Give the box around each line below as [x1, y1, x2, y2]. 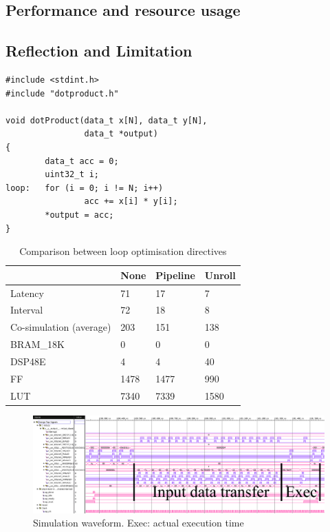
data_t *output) [84, 129, 158, 139]
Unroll [204, 267, 236, 282]
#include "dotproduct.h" [5, 88, 119, 99]
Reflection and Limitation [5, 40, 192, 61]
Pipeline [155, 267, 195, 282]
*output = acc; [45, 209, 114, 220]
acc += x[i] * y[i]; [84, 196, 178, 207]
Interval [10, 303, 43, 317]
